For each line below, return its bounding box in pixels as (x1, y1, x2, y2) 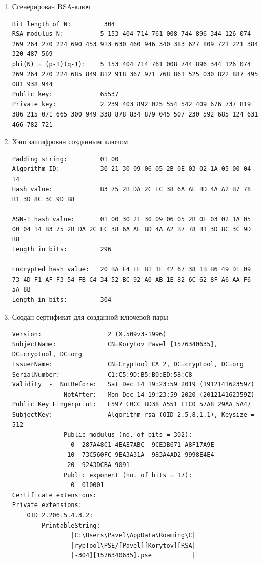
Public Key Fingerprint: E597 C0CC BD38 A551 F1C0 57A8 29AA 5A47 (12, 401, 251, 409)
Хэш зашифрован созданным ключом (12, 136, 128, 147)
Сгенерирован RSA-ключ (12, 1, 90, 11)
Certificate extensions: (12, 491, 97, 499)
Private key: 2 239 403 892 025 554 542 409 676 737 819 (12, 101, 251, 108)
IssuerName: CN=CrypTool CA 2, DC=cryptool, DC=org (12, 361, 244, 368)
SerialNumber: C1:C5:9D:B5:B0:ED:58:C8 (12, 371, 192, 378)
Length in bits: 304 (12, 296, 112, 304)
